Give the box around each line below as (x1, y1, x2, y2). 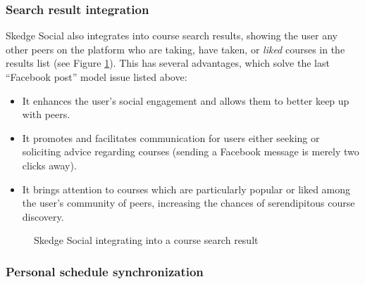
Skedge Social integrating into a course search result (34, 233, 259, 247)
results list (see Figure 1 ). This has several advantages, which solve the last (6, 56, 330, 70)
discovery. (22, 209, 64, 224)
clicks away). (22, 157, 77, 172)
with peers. (22, 107, 70, 122)
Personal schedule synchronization (6, 262, 204, 280)
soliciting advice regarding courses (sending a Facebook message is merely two (22, 144, 359, 159)
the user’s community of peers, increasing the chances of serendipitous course (22, 195, 355, 210)
